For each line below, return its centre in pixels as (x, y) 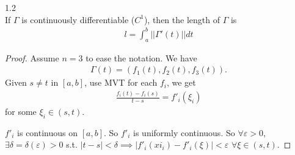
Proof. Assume (32, 57)
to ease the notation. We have (141, 57)
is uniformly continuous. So (184, 132)
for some (21, 112)
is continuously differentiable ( (78, 19)
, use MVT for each (121, 82)
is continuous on (48, 132)
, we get (181, 82)
